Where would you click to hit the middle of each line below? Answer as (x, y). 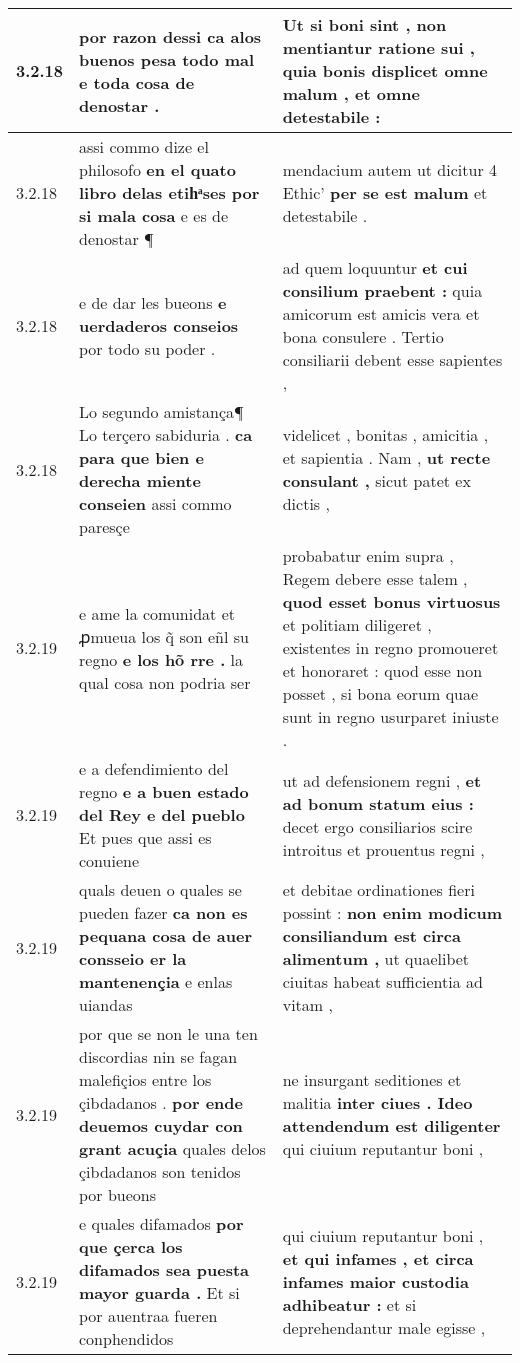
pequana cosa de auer (166, 935)
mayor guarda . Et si (159, 1292)
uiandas (106, 1004)
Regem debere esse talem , (375, 578)
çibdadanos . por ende (161, 1102)
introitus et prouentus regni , (383, 849)
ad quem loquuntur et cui (375, 267)
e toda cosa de (137, 82)
